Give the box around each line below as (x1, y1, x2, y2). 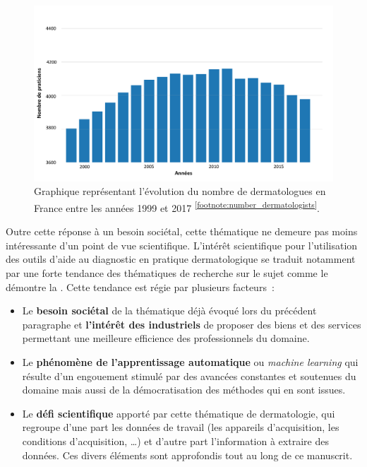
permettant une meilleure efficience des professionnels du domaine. (22, 331, 310, 345)
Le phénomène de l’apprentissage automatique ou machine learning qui (22, 355, 359, 370)
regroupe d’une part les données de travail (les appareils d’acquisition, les (22, 420, 339, 435)
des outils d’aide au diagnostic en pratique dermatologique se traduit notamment (6, 252, 356, 266)
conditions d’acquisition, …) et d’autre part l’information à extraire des (22, 434, 329, 448)
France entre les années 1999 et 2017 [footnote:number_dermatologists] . (34, 199, 320, 215)
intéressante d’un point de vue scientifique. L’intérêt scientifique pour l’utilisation (6, 237, 358, 252)
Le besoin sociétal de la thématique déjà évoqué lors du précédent (22, 303, 317, 318)
